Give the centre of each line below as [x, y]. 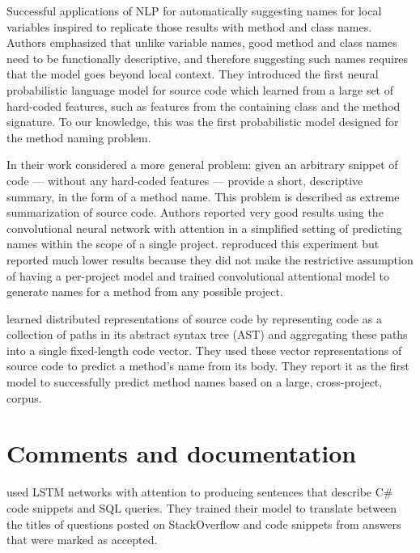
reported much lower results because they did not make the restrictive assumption [210, 259]
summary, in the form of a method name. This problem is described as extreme [203, 196]
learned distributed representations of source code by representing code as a [194, 318]
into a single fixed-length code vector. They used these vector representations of [204, 350]
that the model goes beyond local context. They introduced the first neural [193, 74]
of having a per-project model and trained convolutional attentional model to [198, 275]
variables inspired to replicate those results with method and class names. [189, 26]
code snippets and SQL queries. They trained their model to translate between [202, 507]
